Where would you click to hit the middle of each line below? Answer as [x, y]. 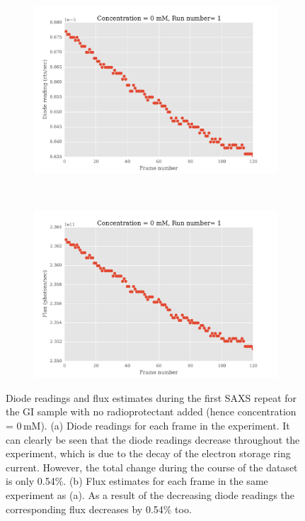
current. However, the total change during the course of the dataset [152, 467]
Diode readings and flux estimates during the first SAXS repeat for [151, 397]
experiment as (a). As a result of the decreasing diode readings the [150, 494]
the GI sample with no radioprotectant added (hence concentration [151, 411]
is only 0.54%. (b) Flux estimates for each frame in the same [137, 481]
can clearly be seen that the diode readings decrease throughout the [153, 439]
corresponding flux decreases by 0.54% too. [99, 509]
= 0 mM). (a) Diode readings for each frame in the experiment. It [148, 425]
